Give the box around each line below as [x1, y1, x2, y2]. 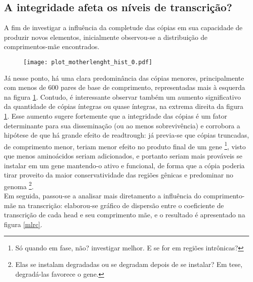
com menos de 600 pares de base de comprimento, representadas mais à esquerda [4, 82, 245, 92]
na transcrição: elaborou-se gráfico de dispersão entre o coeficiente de [18, 200, 224, 210]
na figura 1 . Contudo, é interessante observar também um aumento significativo [4, 91, 241, 102]
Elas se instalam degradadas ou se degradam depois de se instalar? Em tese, [15, 259, 243, 269]
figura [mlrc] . [4, 219, 42, 229]
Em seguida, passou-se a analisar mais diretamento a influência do [4, 191, 201, 201]
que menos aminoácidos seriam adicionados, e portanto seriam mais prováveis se [4, 151, 242, 161]
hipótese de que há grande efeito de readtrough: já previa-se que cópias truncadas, [4, 130, 249, 140]
